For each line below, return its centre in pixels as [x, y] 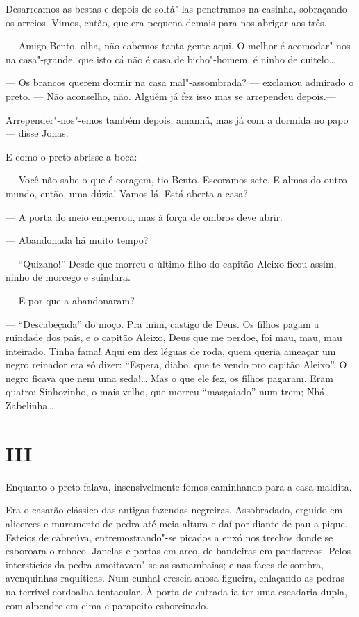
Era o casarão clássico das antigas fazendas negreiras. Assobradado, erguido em [174, 510]
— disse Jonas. [37, 133]
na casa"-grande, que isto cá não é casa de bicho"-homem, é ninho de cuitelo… [171, 59]
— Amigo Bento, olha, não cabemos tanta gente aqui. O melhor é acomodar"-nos [178, 46]
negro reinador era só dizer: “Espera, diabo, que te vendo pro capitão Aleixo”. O [176, 364]
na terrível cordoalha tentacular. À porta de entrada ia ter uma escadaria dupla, [176, 591]
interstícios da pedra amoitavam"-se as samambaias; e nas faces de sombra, [165, 564]
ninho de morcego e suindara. [68, 277]
